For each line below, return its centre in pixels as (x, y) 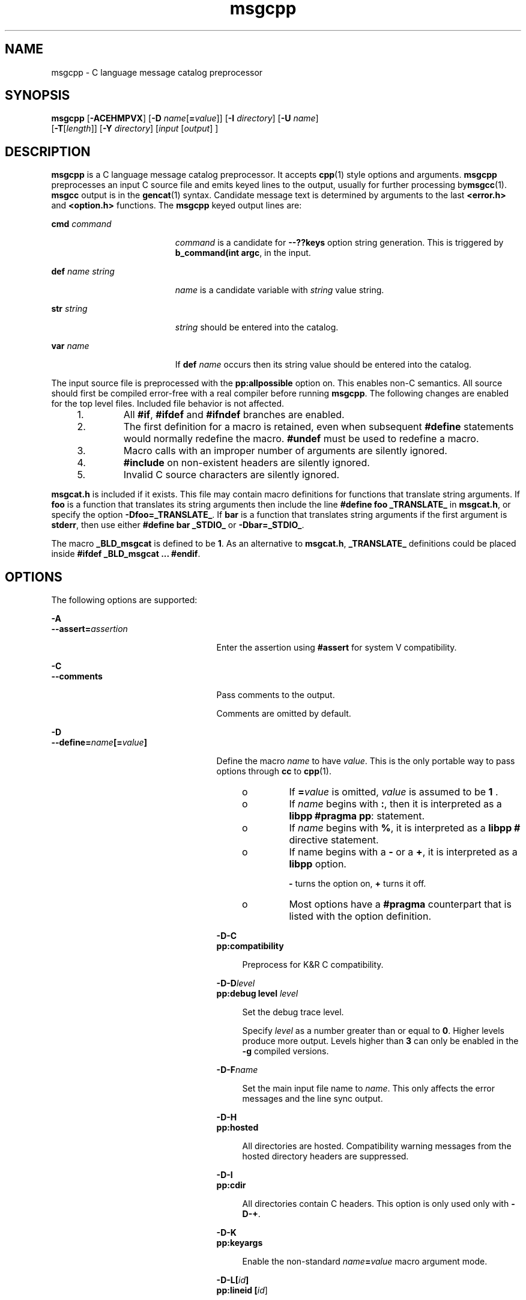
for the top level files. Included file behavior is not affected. (168, 404)
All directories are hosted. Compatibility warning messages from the (377, 1146)
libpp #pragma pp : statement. (357, 816)
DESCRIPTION (48, 151)
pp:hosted (237, 1128)
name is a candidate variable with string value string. (280, 290)
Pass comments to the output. (276, 695)
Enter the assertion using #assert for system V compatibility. (337, 648)
